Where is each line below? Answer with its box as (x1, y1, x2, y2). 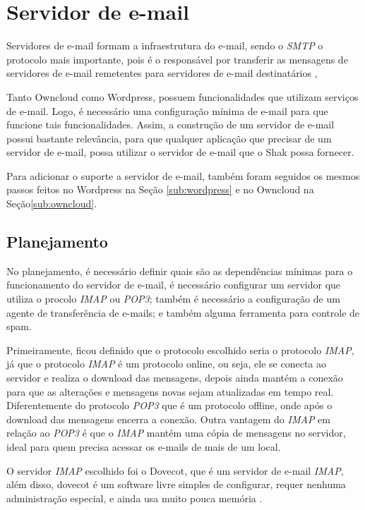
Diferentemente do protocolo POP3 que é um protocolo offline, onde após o (6, 398, 333, 413)
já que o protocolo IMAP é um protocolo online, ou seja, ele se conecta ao (6, 356, 326, 371)
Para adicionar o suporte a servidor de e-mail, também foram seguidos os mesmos (6, 168, 360, 183)
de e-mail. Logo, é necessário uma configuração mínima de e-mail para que (6, 103, 328, 118)
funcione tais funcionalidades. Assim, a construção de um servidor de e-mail (6, 117, 335, 132)
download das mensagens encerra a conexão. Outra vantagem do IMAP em (6, 411, 330, 426)
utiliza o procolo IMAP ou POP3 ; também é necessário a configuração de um (6, 291, 340, 306)
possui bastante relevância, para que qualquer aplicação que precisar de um (6, 130, 332, 145)
